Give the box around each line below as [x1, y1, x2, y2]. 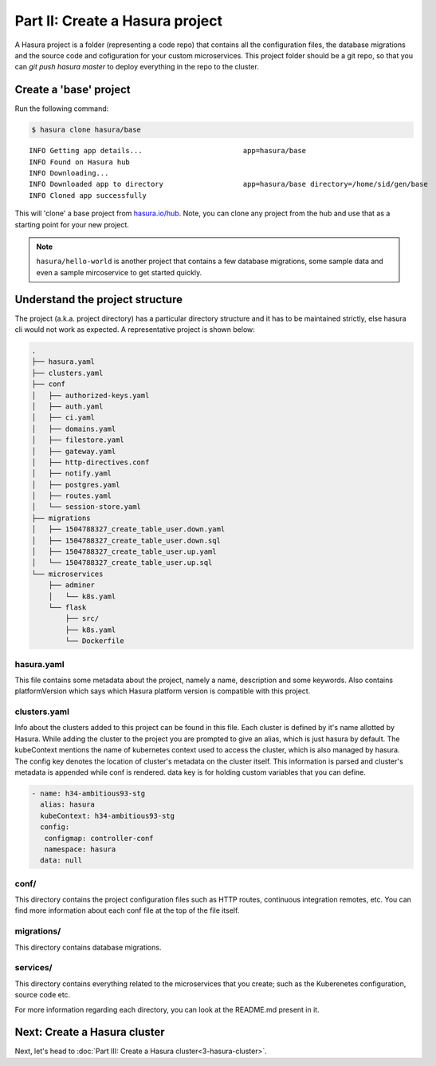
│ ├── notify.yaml [31, 469, 112, 478]
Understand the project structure [14, 292, 183, 306]
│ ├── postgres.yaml [31, 480, 120, 489]
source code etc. [14, 990, 71, 1000]
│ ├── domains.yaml [31, 424, 116, 433]
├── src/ [65, 614, 100, 623]
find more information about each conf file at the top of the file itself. [14, 906, 240, 915]
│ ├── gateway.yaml [31, 447, 116, 456]
